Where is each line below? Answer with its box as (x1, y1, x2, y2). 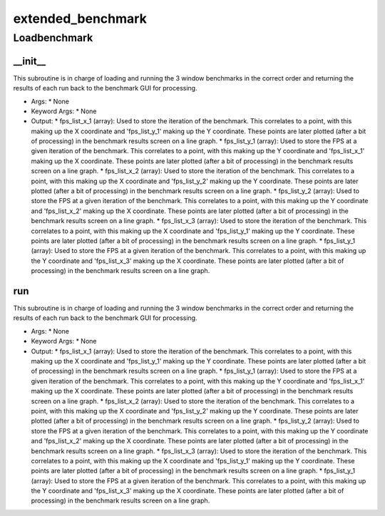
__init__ (13, 55, 46, 67)
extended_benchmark (13, 11, 148, 26)
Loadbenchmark (13, 31, 93, 44)
